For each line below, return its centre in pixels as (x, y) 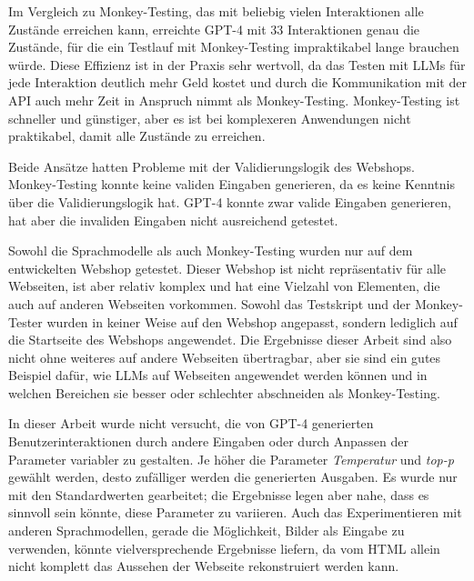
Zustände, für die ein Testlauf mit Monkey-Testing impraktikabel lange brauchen (234, 47)
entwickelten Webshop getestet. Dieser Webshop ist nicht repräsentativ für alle (227, 268)
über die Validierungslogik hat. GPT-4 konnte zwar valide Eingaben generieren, (230, 201)
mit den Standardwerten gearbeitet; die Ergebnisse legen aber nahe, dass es (219, 494)
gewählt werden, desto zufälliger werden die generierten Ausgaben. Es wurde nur (233, 477)
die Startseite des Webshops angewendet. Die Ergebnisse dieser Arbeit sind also (230, 340)
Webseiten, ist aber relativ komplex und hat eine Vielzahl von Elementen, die (224, 286)
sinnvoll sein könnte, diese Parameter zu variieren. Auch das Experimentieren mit (235, 512)
